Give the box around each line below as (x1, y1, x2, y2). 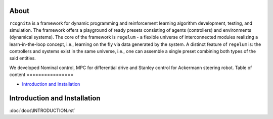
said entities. (9, 55, 36, 62)
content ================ (9, 72, 74, 78)
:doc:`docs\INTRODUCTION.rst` (9, 107, 75, 113)
